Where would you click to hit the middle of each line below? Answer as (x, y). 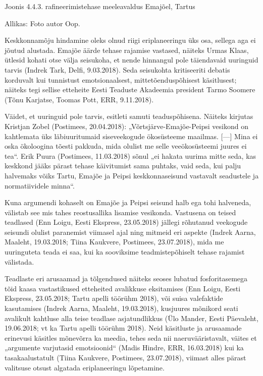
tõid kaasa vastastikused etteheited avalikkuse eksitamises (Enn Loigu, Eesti (123, 288)
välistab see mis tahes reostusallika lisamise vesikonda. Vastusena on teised (120, 212)
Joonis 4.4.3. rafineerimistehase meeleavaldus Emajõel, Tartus (100, 6)
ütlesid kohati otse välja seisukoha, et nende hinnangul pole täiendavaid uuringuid (131, 60)
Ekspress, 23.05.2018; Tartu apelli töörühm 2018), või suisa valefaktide (114, 298)
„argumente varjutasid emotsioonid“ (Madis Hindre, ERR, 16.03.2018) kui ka (124, 348)
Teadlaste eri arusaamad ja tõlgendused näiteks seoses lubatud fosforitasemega (126, 278)
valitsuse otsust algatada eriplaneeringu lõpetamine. (85, 367)
